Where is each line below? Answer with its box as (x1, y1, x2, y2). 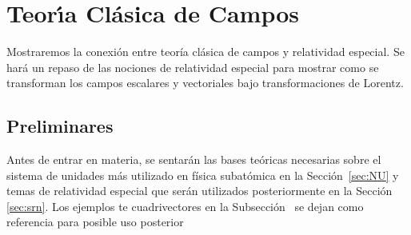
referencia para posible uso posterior (6, 213, 184, 230)
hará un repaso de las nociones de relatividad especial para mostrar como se (6, 58, 379, 75)
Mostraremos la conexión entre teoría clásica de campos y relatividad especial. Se (6, 43, 405, 60)
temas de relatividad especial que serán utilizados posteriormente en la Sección (6, 182, 393, 199)
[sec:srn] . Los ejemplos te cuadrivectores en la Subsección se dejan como (6, 197, 364, 214)
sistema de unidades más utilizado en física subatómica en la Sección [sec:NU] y (6, 166, 399, 183)
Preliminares (6, 114, 114, 138)
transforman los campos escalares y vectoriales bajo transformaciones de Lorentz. (6, 74, 404, 91)
